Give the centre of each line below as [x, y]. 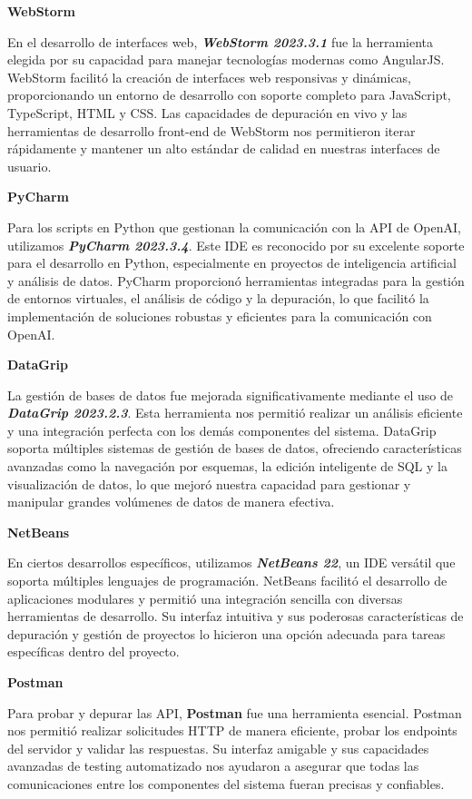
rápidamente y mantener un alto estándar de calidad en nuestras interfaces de [224, 148]
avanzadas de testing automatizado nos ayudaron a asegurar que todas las [213, 766]
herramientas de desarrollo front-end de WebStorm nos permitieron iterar [211, 130]
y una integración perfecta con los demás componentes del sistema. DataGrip [222, 430]
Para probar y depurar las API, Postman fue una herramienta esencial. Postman [235, 712]
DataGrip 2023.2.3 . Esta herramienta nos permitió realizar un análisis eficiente [235, 413]
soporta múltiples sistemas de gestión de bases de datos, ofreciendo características [235, 448]
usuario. [29, 166]
